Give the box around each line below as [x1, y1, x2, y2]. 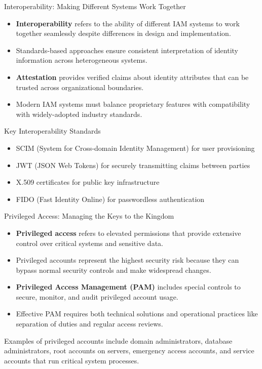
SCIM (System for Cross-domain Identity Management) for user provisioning [16, 142, 255, 153]
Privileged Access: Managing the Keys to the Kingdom [4, 211, 174, 221]
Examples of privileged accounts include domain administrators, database [4, 335, 233, 346]
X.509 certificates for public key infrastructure [16, 177, 160, 187]
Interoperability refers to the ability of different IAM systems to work [16, 18, 240, 28]
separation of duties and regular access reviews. [16, 318, 163, 329]
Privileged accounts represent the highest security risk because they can [16, 255, 239, 265]
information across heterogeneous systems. [16, 55, 147, 65]
